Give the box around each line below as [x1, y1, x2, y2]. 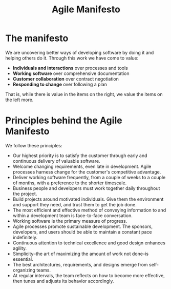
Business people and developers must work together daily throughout [12, 185, 160, 191]
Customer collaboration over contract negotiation [12, 75, 119, 82]
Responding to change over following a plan [12, 81, 108, 87]
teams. [36, 267, 51, 273]
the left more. [5, 97, 34, 103]
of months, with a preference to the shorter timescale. [12, 180, 127, 186]
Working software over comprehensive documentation [12, 70, 130, 76]
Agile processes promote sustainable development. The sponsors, [12, 223, 153, 229]
